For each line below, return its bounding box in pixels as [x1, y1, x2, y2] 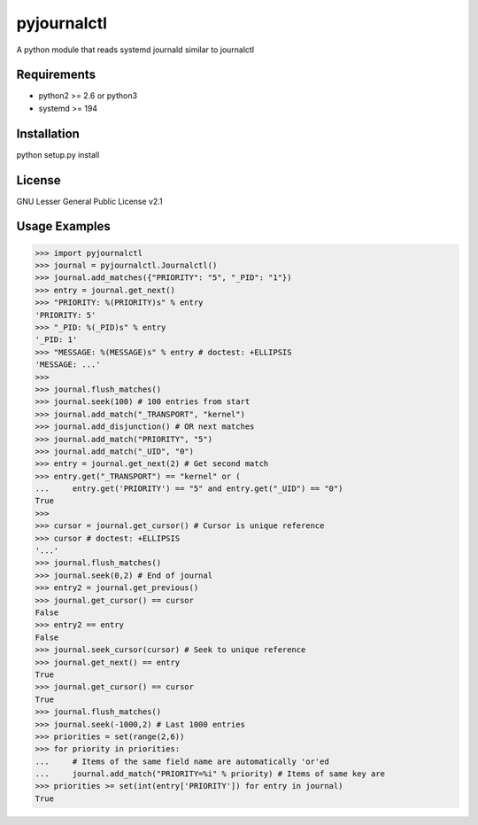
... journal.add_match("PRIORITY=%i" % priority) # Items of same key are [35, 769, 385, 779]
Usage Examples [16, 219, 111, 234]
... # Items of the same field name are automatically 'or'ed [35, 756, 329, 767]
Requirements [16, 67, 96, 82]
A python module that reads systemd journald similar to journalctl [16, 44, 255, 55]
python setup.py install [16, 149, 100, 160]
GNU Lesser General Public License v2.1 [16, 196, 163, 206]
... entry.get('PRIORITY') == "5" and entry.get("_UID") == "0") [35, 484, 343, 494]
